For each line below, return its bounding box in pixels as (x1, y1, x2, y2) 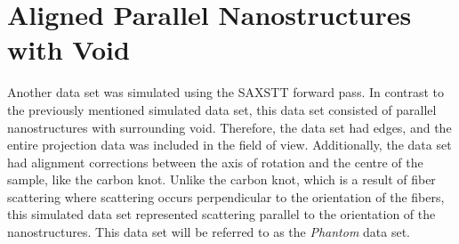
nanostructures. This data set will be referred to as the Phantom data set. (7, 223, 410, 241)
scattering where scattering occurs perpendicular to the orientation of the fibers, (7, 187, 445, 206)
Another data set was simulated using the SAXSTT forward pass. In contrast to (7, 83, 445, 102)
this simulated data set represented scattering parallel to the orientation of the (7, 205, 436, 224)
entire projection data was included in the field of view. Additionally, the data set (7, 135, 452, 154)
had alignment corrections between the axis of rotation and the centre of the (7, 152, 423, 171)
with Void (7, 31, 130, 68)
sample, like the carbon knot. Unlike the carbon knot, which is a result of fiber (7, 170, 436, 189)
